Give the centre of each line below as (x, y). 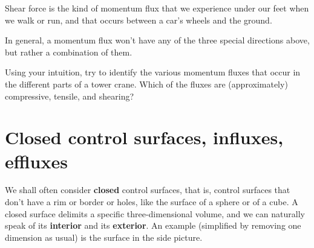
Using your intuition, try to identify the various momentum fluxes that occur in (153, 72)
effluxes (36, 161)
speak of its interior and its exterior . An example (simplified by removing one (153, 225)
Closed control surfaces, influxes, (144, 137)
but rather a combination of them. (69, 52)
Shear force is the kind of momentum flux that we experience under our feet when (157, 8)
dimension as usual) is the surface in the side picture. (104, 237)
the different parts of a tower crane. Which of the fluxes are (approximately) (146, 84)
